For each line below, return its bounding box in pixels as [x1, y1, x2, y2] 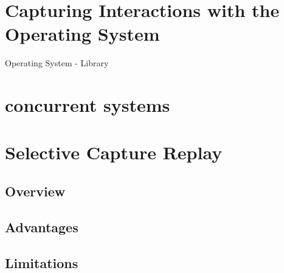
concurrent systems [5, 92, 170, 117]
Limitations [5, 253, 78, 272]
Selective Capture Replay [5, 140, 223, 165]
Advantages [5, 217, 78, 236]
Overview [5, 182, 66, 201]
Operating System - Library [5, 57, 109, 69]
